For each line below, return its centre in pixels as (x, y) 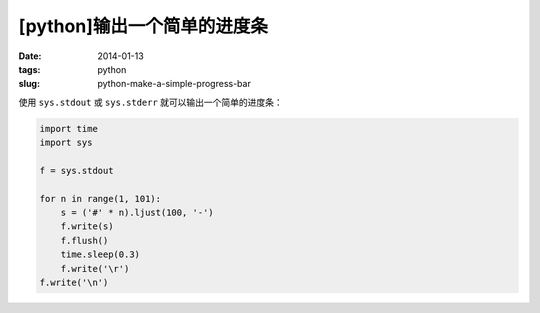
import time (69, 128)
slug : (29, 84)
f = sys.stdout (76, 170)
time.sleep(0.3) (100, 254)
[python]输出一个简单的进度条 (143, 26)
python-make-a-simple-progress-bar (174, 84)
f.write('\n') (74, 282)
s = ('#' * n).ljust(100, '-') (137, 213)
